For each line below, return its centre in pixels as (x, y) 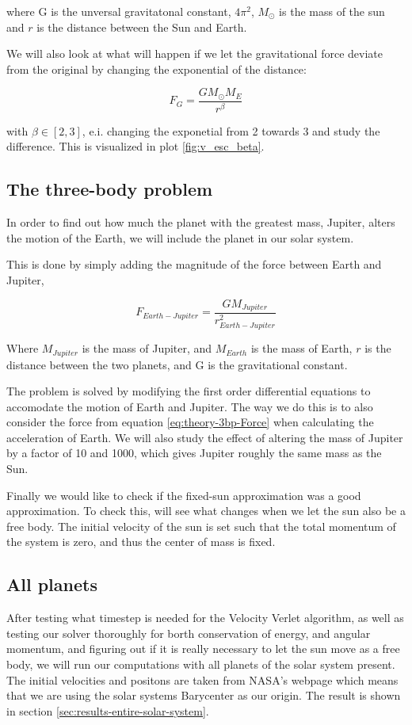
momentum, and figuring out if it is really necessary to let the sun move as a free (203, 649)
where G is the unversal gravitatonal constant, (119, 11)
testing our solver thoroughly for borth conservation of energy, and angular (189, 633)
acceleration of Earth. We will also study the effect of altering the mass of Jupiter (205, 437)
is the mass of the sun (332, 11)
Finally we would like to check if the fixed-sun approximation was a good (184, 495)
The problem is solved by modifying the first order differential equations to (189, 391)
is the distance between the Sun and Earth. (142, 27)
